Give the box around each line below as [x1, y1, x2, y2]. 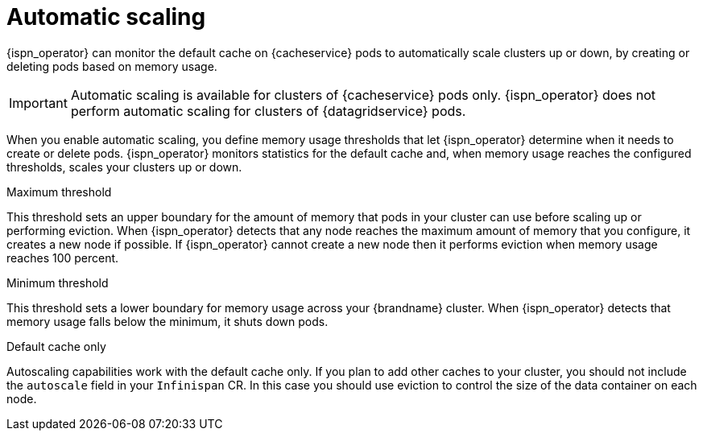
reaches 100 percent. [6, 250, 119, 265]
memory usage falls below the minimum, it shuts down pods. [6, 314, 329, 328]
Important [9, 94, 68, 111]
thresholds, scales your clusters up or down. [6, 159, 242, 174]
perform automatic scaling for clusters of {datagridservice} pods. [70, 102, 466, 119]
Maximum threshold [6, 184, 112, 199]
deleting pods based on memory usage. [6, 59, 217, 73]
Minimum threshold [6, 275, 109, 290]
